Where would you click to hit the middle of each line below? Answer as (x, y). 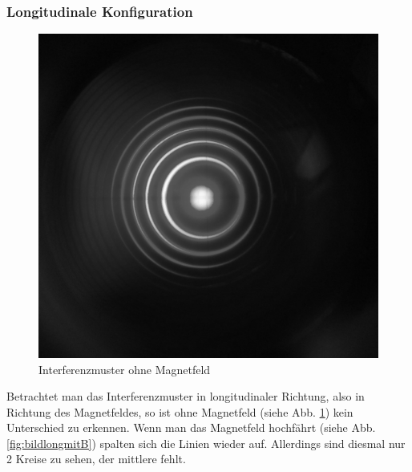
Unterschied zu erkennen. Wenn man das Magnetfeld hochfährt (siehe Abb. (191, 427)
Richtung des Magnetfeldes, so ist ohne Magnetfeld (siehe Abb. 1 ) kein (180, 411)
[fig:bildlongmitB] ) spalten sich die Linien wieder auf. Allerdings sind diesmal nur (206, 443)
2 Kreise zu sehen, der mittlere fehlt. (96, 459)
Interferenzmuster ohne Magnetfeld (125, 369)
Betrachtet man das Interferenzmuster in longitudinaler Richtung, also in (186, 396)
